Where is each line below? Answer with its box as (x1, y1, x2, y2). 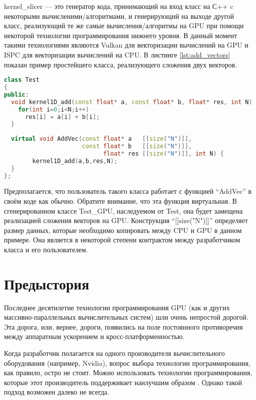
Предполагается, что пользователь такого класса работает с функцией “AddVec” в (4, 186, 252, 196)
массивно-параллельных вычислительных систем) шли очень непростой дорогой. (4, 312, 249, 322)
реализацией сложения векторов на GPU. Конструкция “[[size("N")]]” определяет (4, 215, 248, 226)
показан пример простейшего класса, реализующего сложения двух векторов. (4, 59, 237, 69)
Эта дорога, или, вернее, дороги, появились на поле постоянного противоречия (4, 321, 243, 332)
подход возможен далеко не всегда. (4, 387, 109, 397)
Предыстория (4, 273, 90, 293)
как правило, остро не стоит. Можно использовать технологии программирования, (4, 367, 253, 378)
